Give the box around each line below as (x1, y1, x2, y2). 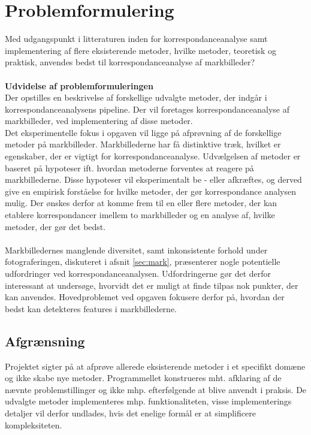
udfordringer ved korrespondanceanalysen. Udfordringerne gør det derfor (5, 267, 271, 279)
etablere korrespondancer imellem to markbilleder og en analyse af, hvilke (5, 209, 275, 221)
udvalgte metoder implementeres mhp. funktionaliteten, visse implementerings (5, 395, 292, 407)
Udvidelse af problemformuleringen (5, 79, 153, 92)
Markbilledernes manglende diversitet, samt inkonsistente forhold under (5, 243, 268, 256)
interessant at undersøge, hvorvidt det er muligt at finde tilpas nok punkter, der (5, 279, 298, 291)
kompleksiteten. (5, 418, 62, 431)
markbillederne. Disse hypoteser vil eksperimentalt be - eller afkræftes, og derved (5, 173, 302, 186)
